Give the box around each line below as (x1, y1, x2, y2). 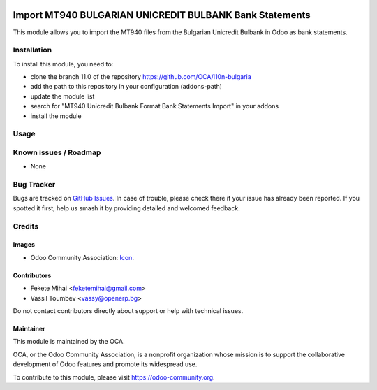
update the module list (30, 92, 95, 101)
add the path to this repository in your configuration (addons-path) (30, 82, 223, 91)
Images (13, 240, 35, 249)
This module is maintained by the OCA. (13, 338, 125, 346)
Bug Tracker (13, 180, 56, 189)
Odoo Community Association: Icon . (30, 253, 134, 261)
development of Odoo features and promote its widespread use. (13, 360, 198, 368)
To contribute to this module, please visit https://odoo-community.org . (13, 373, 216, 381)
